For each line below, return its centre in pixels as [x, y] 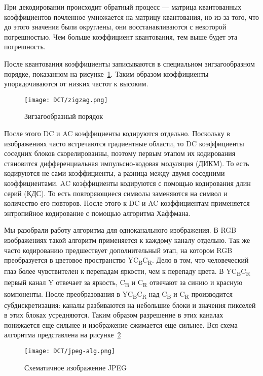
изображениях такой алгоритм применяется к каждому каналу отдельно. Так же [127, 240]
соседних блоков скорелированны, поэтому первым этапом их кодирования [120, 153]
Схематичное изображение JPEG [76, 367]
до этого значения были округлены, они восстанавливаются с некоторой [115, 27]
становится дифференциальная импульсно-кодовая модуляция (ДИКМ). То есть [127, 163]
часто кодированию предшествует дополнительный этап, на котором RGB [118, 250]
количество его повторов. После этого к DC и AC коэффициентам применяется [127, 203]
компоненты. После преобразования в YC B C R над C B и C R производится [118, 294]
